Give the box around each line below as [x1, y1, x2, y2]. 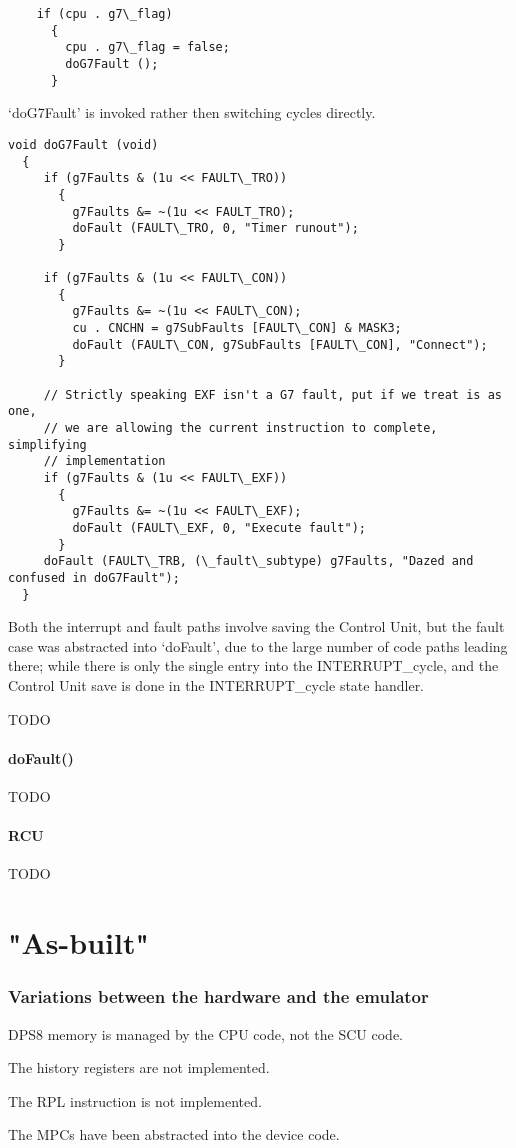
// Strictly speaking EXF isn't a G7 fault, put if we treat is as [43, 387, 502, 402]
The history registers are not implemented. [8, 1057, 270, 1078]
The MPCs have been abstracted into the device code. [8, 1124, 340, 1145]
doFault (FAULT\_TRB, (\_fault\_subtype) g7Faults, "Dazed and [43, 554, 474, 569]
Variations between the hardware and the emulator [8, 984, 429, 1009]
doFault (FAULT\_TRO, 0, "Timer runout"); [72, 221, 359, 236]
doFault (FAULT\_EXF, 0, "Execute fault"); [72, 520, 366, 535]
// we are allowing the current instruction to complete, [43, 421, 438, 436]
